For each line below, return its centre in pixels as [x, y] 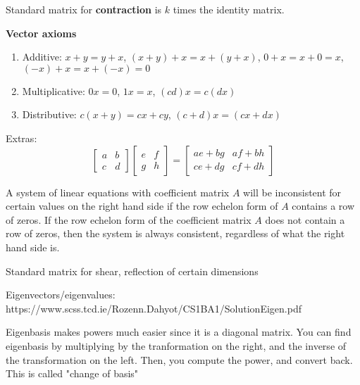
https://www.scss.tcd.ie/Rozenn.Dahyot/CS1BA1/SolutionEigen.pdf [154, 308]
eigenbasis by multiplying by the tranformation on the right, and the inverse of [176, 345]
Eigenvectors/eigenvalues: [61, 295]
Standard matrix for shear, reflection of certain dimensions [132, 271]
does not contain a [305, 219]
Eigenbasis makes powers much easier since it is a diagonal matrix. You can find [179, 332]
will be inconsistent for [292, 192]
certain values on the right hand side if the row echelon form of [142, 206]
